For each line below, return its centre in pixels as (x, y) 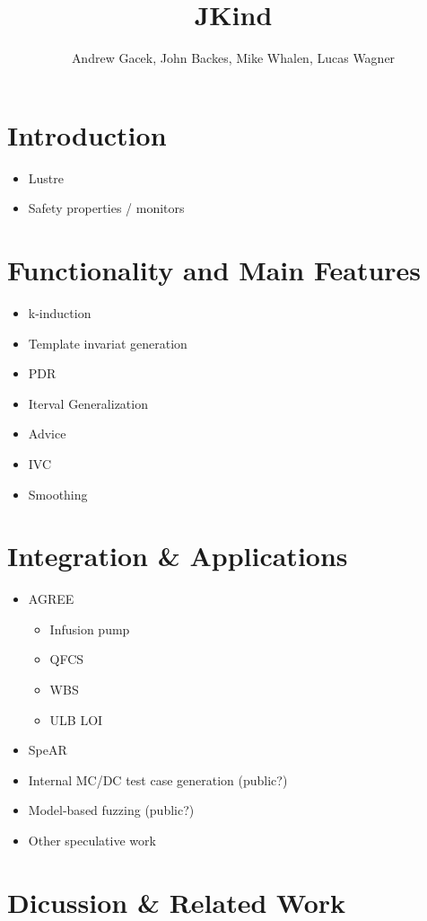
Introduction (87, 134)
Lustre (46, 177)
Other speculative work (92, 840)
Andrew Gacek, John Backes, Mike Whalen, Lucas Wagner (233, 58)
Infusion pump (90, 629)
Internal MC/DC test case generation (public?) (158, 779)
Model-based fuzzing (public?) (111, 810)
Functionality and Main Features (214, 270)
